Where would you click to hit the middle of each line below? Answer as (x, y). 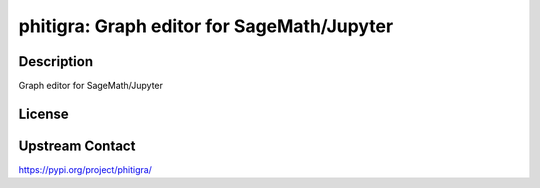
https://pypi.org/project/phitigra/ (85, 169)
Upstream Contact (77, 145)
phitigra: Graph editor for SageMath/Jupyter (206, 26)
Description (56, 61)
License (43, 113)
